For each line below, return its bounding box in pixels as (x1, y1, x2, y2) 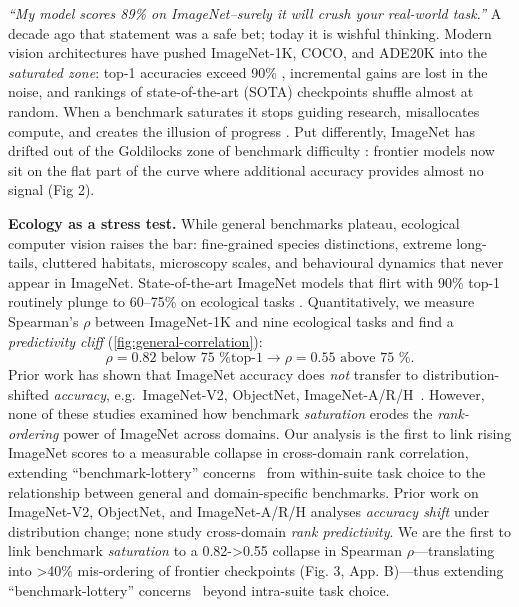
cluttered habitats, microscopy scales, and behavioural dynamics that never (42, 252, 504, 273)
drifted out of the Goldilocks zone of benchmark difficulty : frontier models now (8, 140, 495, 161)
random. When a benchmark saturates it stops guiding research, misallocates (8, 100, 480, 121)
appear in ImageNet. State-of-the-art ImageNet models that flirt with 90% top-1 (8, 271, 501, 292)
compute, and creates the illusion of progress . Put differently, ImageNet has (8, 120, 476, 141)
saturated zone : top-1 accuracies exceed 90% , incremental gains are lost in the (8, 61, 488, 82)
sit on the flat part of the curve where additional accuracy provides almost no (8, 159, 484, 180)
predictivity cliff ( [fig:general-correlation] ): (8, 330, 263, 351)
